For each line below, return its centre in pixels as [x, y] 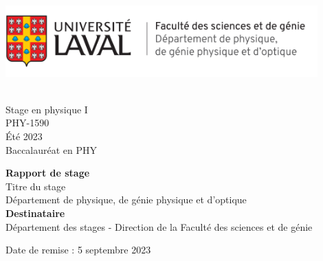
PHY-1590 [27, 123]
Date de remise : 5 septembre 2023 [78, 250]
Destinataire [35, 213]
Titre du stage [36, 186]
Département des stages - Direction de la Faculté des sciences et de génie [159, 226]
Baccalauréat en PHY [52, 149]
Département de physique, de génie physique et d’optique [126, 200]
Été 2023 [24, 136]
